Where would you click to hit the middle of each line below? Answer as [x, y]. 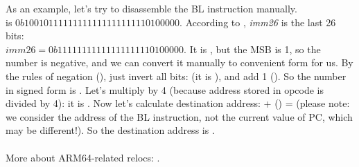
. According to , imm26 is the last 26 [258, 22]
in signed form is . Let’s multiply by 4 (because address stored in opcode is [165, 89]
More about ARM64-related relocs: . [83, 157]
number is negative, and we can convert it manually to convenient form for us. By [179, 62]
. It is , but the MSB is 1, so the [252, 49]
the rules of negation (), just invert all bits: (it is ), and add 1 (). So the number [176, 76]
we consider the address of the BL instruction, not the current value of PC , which [179, 116]
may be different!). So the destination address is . [110, 130]
